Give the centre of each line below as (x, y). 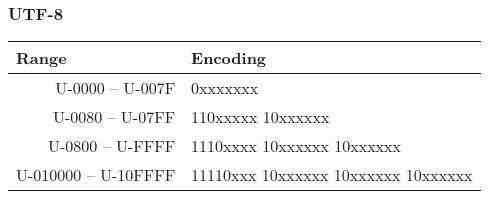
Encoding (229, 58)
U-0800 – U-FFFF (112, 146)
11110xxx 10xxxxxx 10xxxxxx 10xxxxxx (332, 175)
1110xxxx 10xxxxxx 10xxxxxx (296, 146)
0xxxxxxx (225, 88)
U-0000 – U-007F (115, 88)
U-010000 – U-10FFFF (96, 175)
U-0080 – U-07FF (114, 117)
